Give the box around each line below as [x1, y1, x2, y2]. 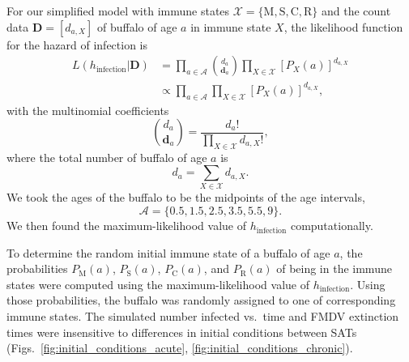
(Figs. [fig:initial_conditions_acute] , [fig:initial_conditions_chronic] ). [6, 339, 353, 356]
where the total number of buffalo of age [6, 148, 207, 165]
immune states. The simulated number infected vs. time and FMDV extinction [6, 308, 399, 325]
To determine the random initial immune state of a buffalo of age [6, 244, 330, 261]
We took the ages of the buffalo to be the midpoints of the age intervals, [6, 189, 365, 206]
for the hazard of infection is [6, 36, 148, 53]
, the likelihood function [283, 18, 403, 35]
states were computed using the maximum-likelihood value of [6, 275, 309, 292]
